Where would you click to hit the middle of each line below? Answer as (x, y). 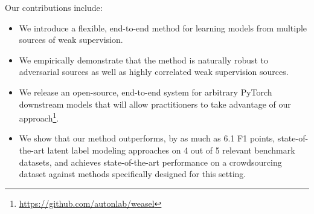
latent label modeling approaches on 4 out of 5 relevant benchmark (171, 150)
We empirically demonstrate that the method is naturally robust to (144, 60)
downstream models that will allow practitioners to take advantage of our (155, 104)
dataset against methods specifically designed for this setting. (133, 174)
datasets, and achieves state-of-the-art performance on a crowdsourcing (150, 162)
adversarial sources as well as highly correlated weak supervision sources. (154, 72)
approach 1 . (39, 117)
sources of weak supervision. (71, 40)
